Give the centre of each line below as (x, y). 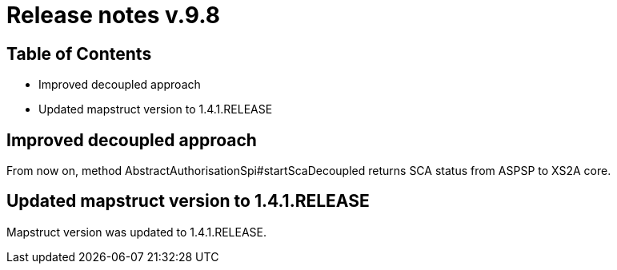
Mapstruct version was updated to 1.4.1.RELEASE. (137, 232)
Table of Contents (79, 54)
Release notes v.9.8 (113, 15)
